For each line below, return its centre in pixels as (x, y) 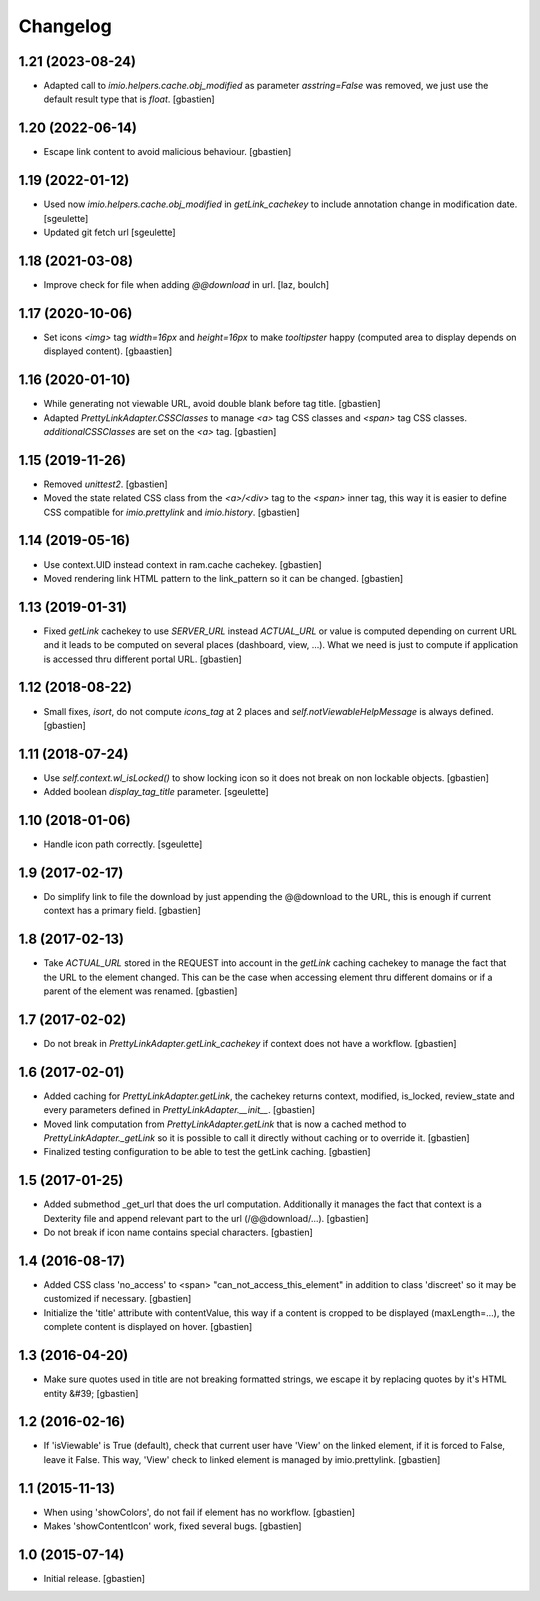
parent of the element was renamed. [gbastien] (140, 991)
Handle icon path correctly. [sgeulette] (123, 844)
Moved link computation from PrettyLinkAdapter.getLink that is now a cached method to (225, 1124)
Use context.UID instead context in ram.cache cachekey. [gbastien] (182, 564)
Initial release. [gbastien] (94, 1579)
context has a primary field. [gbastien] (122, 911)
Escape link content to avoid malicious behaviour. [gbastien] (167, 152)
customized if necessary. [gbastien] (117, 1299)
